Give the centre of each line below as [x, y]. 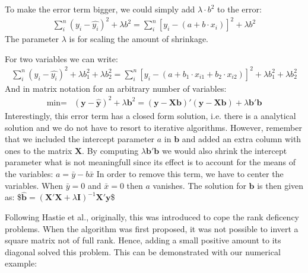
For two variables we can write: [61, 58]
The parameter [32, 39]
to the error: [239, 9]
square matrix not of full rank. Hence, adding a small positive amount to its [143, 240]
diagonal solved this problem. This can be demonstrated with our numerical [143, 251]
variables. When [34, 185]
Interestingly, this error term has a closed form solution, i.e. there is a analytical [150, 115]
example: [21, 263]
